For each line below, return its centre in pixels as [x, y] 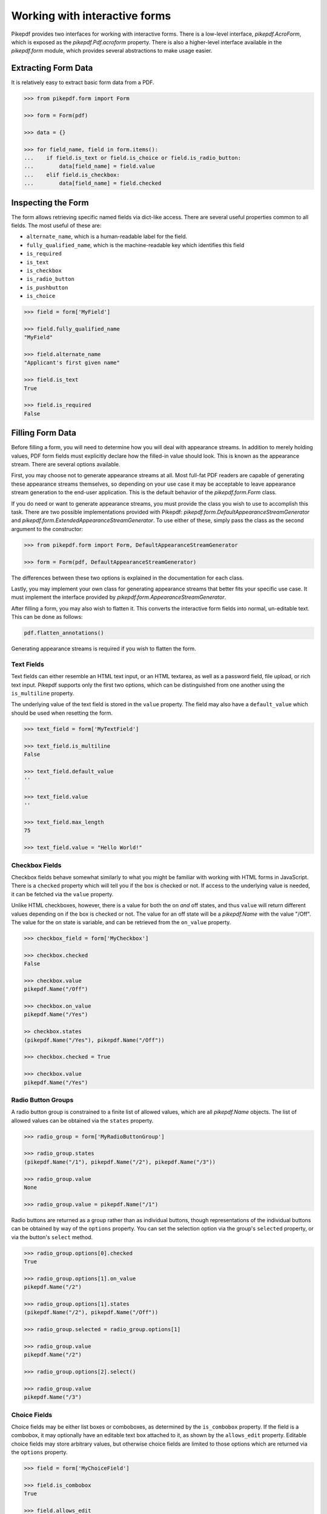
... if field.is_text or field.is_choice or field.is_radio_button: [133, 158]
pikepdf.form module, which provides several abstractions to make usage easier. [112, 51]
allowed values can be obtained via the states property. [82, 1120]
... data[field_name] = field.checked [93, 183]
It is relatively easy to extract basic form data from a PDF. [83, 82]
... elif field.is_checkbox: [72, 175]
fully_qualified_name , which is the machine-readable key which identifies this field [135, 245]
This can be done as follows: [47, 617]
